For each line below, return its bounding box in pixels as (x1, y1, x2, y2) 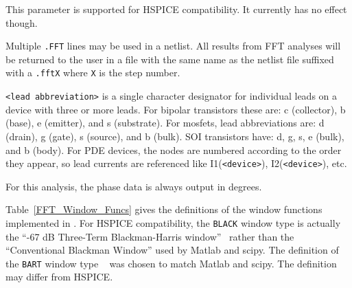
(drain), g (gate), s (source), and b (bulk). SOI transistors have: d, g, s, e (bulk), (5, 129, 344, 143)
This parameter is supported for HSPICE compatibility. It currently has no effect (5, 2, 347, 16)
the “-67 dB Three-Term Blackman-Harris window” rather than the (5, 229, 294, 243)
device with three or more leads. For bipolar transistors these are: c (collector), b (5, 102, 346, 116)
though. (5, 15, 38, 30)
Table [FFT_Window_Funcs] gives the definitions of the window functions (5, 202, 322, 217)
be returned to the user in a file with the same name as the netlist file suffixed (5, 52, 334, 66)
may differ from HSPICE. (5, 269, 113, 284)
